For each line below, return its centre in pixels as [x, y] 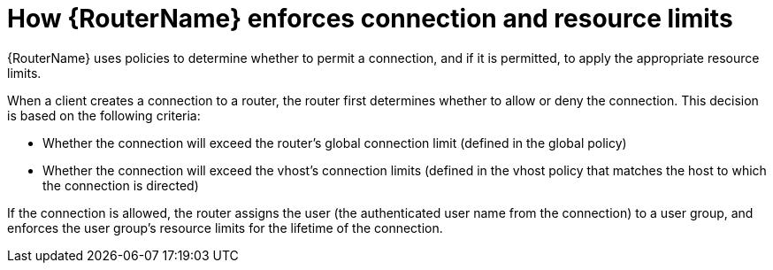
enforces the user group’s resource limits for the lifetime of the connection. [225, 228]
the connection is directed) [121, 185]
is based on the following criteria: [104, 115]
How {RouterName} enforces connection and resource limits [370, 19]
